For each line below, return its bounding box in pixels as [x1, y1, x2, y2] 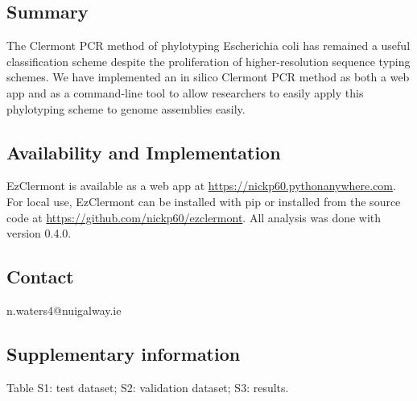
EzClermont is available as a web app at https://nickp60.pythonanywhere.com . [6, 177, 396, 194]
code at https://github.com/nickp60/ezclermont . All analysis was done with [6, 209, 382, 225]
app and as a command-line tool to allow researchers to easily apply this [6, 84, 364, 101]
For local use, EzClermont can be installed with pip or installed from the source [6, 192, 401, 209]
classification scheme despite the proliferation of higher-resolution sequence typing [6, 52, 411, 69]
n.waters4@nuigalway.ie [6, 301, 122, 318]
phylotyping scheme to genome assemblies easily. [6, 100, 246, 117]
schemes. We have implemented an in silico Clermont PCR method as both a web [6, 68, 410, 85]
